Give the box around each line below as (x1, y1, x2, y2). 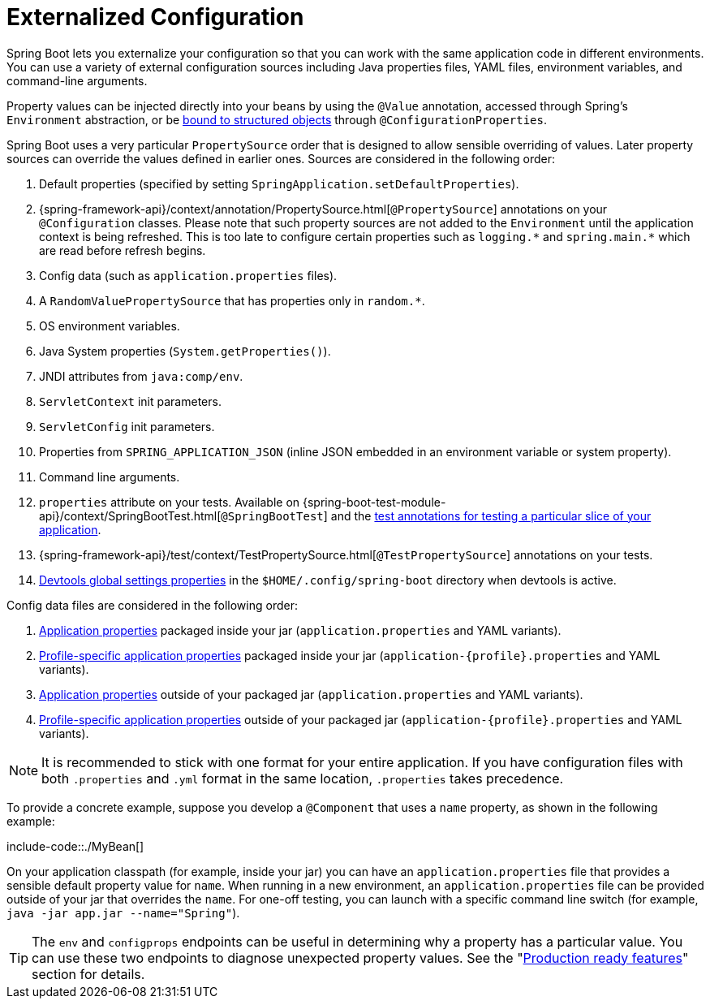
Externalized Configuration (6, 3, 304, 31)
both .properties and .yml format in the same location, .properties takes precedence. (41, 770, 564, 787)
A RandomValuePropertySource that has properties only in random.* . (39, 293, 425, 308)
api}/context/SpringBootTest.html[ (39, 508, 222, 523)
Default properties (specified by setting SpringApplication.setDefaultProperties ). (39, 176, 519, 191)
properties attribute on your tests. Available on (39, 494, 300, 509)
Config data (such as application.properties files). (39, 268, 338, 283)
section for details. (32, 965, 145, 982)
